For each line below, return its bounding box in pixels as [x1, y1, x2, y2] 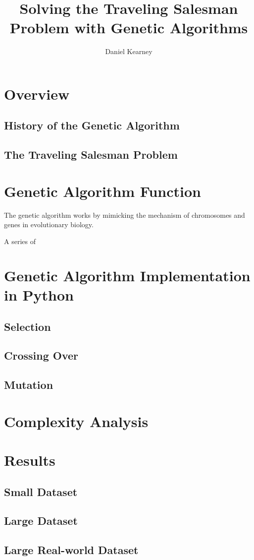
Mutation [4, 377, 53, 392]
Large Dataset [4, 513, 78, 528]
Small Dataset [4, 484, 78, 499]
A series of [4, 236, 36, 246]
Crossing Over [4, 348, 79, 363]
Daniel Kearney [105, 46, 152, 57]
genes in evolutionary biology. [4, 219, 94, 230]
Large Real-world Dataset [4, 542, 139, 558]
